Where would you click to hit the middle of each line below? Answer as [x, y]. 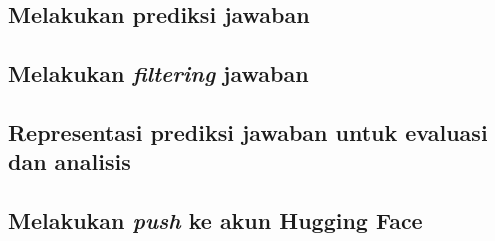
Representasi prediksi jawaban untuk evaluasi [248, 131]
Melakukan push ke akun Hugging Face [215, 220]
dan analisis [69, 161]
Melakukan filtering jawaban [158, 73]
